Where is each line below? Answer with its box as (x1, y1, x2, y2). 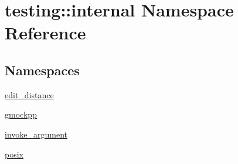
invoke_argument (5, 128, 67, 140)
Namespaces (5, 61, 80, 79)
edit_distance (5, 88, 54, 101)
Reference (5, 21, 86, 45)
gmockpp (5, 108, 37, 121)
